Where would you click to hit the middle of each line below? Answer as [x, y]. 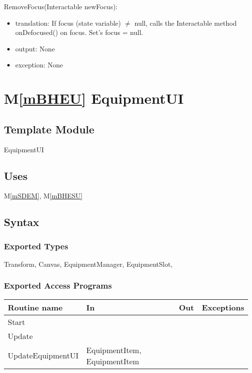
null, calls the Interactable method [186, 23]
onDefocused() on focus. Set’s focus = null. [79, 32]
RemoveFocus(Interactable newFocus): [61, 6]
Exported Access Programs [58, 285]
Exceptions [223, 307]
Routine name [35, 307]
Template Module [49, 129]
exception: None [39, 65]
